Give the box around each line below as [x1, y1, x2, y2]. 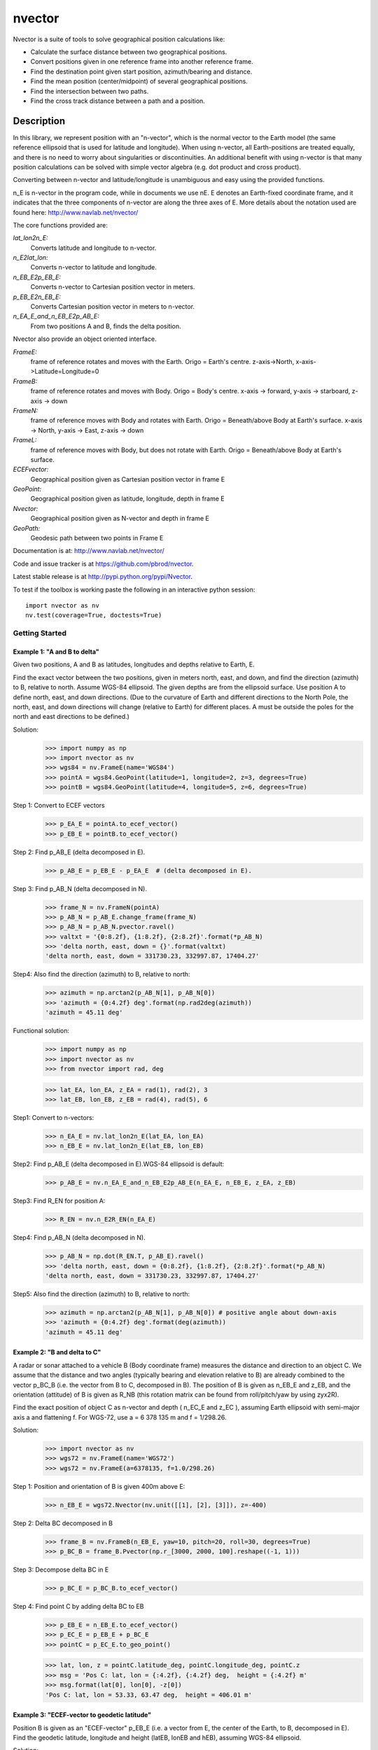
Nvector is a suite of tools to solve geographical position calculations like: [13, 35, 225, 43]
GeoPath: [13, 524, 41, 532]
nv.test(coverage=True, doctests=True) [25, 611, 162, 619]
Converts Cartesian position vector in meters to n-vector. [30, 302, 195, 311]
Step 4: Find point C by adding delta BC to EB [13, 1602, 144, 1611]
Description [13, 115, 66, 127]
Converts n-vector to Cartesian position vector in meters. [30, 283, 195, 291]
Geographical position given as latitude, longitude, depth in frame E [30, 494, 225, 503]
